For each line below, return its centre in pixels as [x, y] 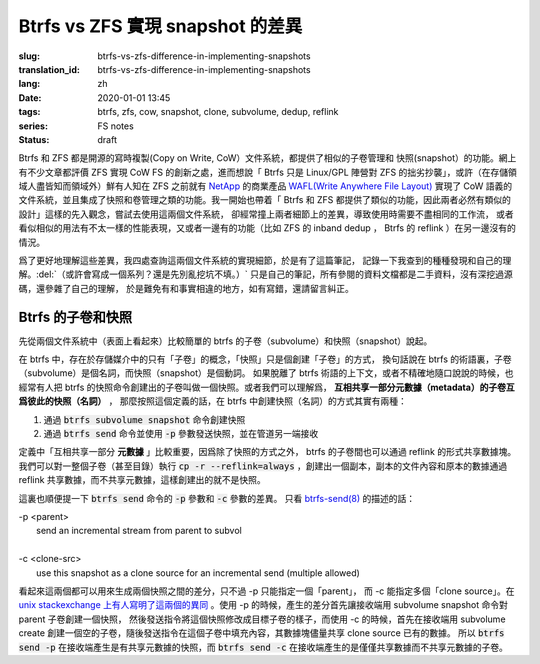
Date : [30, 97]
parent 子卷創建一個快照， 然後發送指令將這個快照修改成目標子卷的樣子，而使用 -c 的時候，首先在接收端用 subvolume [262, 619]
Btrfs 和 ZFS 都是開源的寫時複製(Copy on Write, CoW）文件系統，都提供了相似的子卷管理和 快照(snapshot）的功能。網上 [267, 158]
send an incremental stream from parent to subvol [139, 531]
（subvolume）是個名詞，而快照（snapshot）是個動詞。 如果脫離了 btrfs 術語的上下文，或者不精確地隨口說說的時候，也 [266, 373]
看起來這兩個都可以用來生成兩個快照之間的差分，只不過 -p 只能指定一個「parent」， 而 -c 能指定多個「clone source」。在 [266, 591]
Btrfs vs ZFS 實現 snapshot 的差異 [160, 26]
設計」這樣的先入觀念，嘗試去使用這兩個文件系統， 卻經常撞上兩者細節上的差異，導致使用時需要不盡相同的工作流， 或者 [266, 214]
